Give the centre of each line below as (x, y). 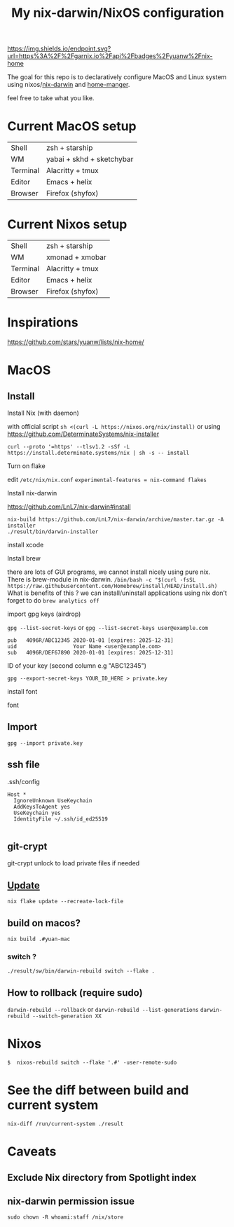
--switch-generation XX (67, 1016)
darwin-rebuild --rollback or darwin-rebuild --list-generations (103, 1010)
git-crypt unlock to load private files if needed (74, 863)
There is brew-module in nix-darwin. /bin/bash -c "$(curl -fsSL (102, 579)
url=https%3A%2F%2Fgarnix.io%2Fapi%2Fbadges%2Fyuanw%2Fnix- (110, 56)
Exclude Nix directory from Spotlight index (102, 1178)
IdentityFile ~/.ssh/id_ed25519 (61, 819)
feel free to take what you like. (51, 98)
